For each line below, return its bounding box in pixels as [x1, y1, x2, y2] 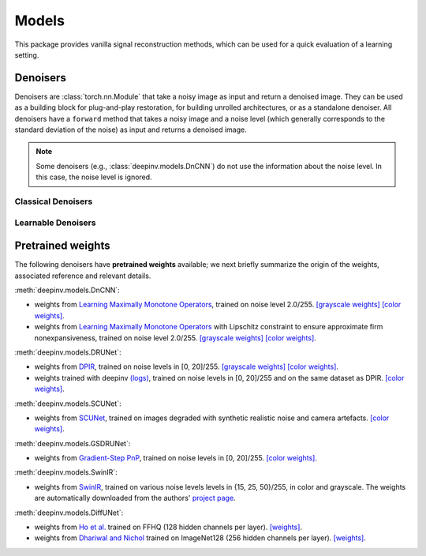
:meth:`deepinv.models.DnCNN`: [14, 285, 120, 295]
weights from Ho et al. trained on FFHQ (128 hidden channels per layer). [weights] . [34, 522, 303, 532]
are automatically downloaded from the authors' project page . [34, 494, 236, 503]
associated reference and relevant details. [14, 271, 151, 280]
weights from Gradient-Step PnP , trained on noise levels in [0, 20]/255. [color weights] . [34, 453, 317, 463]
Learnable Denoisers [14, 217, 96, 228]
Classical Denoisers [14, 196, 93, 207]
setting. [14, 50, 39, 59]
